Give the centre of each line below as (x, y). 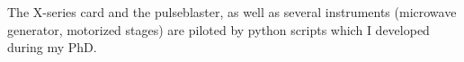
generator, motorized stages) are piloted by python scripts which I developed (219, 29)
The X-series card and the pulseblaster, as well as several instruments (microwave (232, 12)
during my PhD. (52, 47)
